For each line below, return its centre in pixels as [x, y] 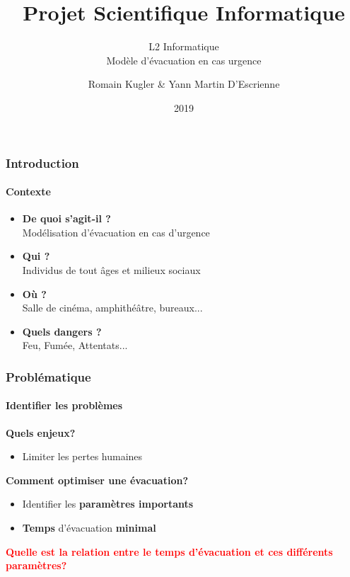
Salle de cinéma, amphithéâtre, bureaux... [112, 308]
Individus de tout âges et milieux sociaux [111, 270]
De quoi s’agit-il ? [66, 218]
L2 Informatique [184, 46]
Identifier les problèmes [64, 405]
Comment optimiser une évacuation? [97, 480]
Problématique [48, 376]
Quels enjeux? [41, 432]
